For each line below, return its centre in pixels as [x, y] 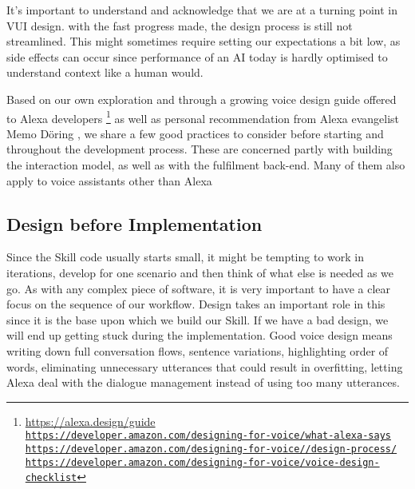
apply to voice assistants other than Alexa [109, 180]
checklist [51, 478]
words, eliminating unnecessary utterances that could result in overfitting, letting [205, 366]
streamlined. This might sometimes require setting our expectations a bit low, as [204, 41]
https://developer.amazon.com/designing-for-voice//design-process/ [211, 449]
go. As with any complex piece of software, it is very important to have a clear [198, 288]
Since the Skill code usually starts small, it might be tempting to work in [185, 257]
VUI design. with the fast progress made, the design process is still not [180, 25]
